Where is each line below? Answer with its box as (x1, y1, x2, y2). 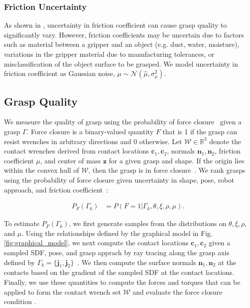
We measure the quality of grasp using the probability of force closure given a (4, 116, 242, 127)
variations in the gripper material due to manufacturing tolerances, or (4, 49, 215, 59)
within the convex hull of (4, 165, 79, 175)
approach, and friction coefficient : (4, 184, 108, 194)
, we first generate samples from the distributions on (68, 218, 226, 229)
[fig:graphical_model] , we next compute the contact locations (4, 237, 189, 248)
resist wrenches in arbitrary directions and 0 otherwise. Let (4, 136, 182, 146)
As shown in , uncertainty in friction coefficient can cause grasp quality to (4, 20, 227, 30)
